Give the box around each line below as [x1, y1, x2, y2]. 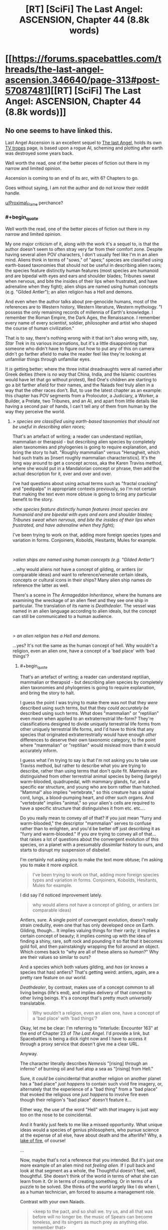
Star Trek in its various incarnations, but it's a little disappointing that [5, 340, 147, 347]
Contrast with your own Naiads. [20, 1199, 85, 1205]
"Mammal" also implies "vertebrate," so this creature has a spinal [20, 789, 154, 796]
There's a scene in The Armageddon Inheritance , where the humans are [12, 592, 162, 598]
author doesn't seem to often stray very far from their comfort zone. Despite [5, 246, 163, 252]
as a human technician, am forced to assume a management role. [20, 1189, 155, 1195]
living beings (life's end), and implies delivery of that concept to [20, 990, 152, 996]
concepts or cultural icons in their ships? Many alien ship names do [12, 577, 152, 583]
